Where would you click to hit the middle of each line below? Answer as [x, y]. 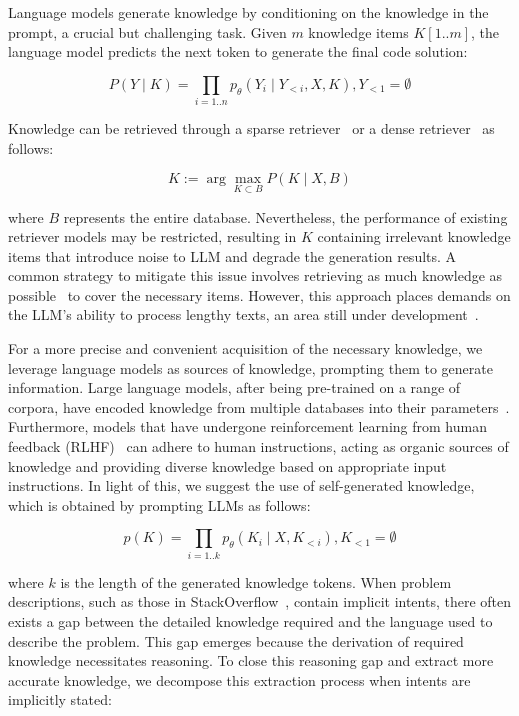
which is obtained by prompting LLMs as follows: [159, 504]
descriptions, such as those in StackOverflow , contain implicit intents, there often [260, 601]
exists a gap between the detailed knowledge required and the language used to [250, 620]
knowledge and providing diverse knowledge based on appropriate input [227, 465]
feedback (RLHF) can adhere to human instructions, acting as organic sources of [258, 446]
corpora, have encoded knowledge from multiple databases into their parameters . [259, 406]
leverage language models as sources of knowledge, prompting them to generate [250, 367]
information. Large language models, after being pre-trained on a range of [234, 387]
